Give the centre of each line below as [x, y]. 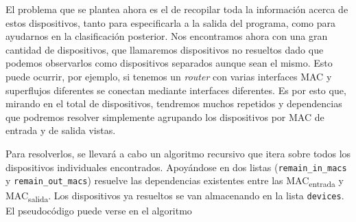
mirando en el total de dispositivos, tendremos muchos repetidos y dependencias [174, 103]
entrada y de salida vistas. [61, 130]
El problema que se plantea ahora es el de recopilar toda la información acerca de [177, 9]
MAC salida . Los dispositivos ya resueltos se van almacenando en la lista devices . [175, 197]
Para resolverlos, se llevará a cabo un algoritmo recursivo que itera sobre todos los [178, 153]
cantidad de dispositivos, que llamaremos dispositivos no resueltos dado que [165, 49]
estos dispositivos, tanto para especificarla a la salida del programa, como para [170, 22]
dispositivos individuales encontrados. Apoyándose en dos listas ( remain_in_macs [176, 167]
